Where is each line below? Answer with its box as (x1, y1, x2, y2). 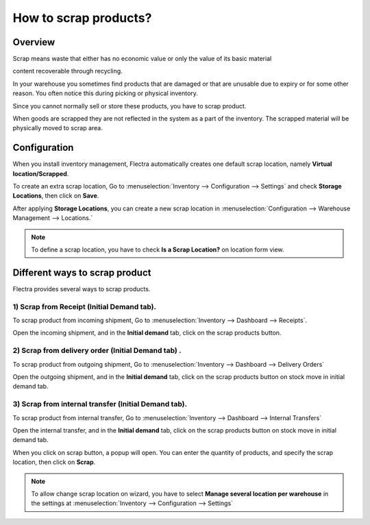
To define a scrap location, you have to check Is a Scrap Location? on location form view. (31, 245, 284, 254)
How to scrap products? (12, 10, 152, 25)
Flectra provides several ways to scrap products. (12, 284, 151, 293)
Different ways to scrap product (12, 267, 151, 278)
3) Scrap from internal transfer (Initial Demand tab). (12, 400, 188, 409)
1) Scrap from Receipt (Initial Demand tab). (12, 302, 157, 311)
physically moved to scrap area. (12, 124, 103, 132)
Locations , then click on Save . (12, 192, 99, 200)
